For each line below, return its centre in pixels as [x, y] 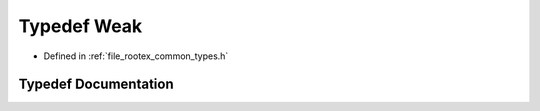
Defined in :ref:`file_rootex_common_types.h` [136, 56]
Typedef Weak [80, 26]
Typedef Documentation [96, 84]
